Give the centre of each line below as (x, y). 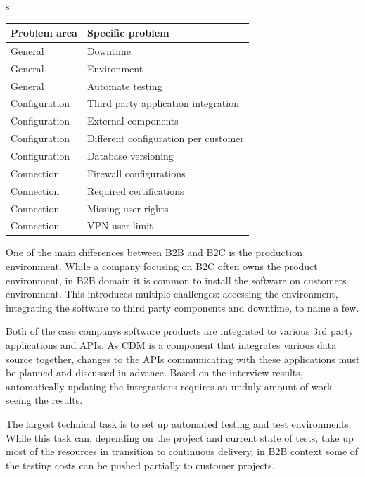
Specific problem (128, 33)
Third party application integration (163, 103)
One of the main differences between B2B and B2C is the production (154, 252)
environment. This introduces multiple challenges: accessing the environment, (172, 294)
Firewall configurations (136, 173)
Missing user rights (128, 208)
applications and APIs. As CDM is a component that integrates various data (171, 345)
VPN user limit (120, 225)
